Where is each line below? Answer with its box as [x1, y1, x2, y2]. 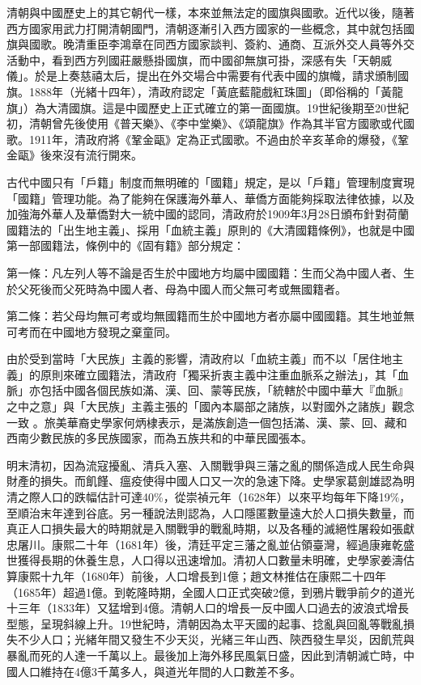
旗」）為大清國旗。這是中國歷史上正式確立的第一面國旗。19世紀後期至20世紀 [6, 99, 409, 116]
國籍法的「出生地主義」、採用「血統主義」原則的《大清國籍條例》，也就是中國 [6, 221, 415, 238]
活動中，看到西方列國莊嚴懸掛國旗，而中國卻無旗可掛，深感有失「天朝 [6, 51, 381, 68]
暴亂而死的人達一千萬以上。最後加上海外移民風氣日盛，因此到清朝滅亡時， [6, 646, 403, 663]
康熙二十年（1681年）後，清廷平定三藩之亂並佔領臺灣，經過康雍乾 [51, 535, 403, 552]
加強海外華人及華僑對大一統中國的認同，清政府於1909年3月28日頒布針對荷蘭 [6, 205, 409, 222]
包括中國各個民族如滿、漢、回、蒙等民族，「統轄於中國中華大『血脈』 [40, 382, 409, 399]
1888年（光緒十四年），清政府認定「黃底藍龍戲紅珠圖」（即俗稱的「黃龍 [28, 82, 403, 99]
